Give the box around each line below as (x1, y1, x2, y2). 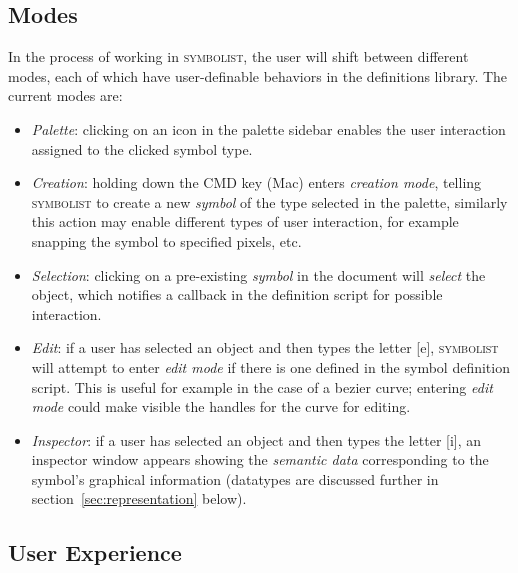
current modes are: (8, 85, 123, 106)
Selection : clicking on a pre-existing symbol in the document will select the (31, 264, 486, 285)
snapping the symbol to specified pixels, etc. (31, 230, 302, 251)
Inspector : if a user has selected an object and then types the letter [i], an (31, 429, 482, 450)
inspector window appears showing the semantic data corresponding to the (31, 449, 489, 470)
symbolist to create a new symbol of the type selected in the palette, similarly (31, 191, 508, 212)
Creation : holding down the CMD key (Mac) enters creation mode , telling (31, 172, 482, 193)
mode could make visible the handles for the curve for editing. (31, 396, 411, 417)
